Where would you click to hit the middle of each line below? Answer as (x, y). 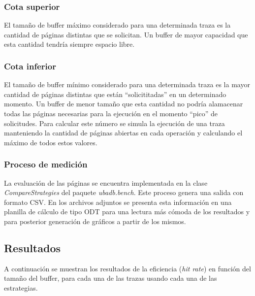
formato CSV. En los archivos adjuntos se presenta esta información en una (118, 202)
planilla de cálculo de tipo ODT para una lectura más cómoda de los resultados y (127, 212)
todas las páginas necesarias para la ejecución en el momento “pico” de (111, 113)
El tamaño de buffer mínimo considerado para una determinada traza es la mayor (127, 84)
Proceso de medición (46, 164)
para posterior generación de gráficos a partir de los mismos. (95, 221)
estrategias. (21, 287)
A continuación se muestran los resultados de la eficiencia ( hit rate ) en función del (127, 268)
